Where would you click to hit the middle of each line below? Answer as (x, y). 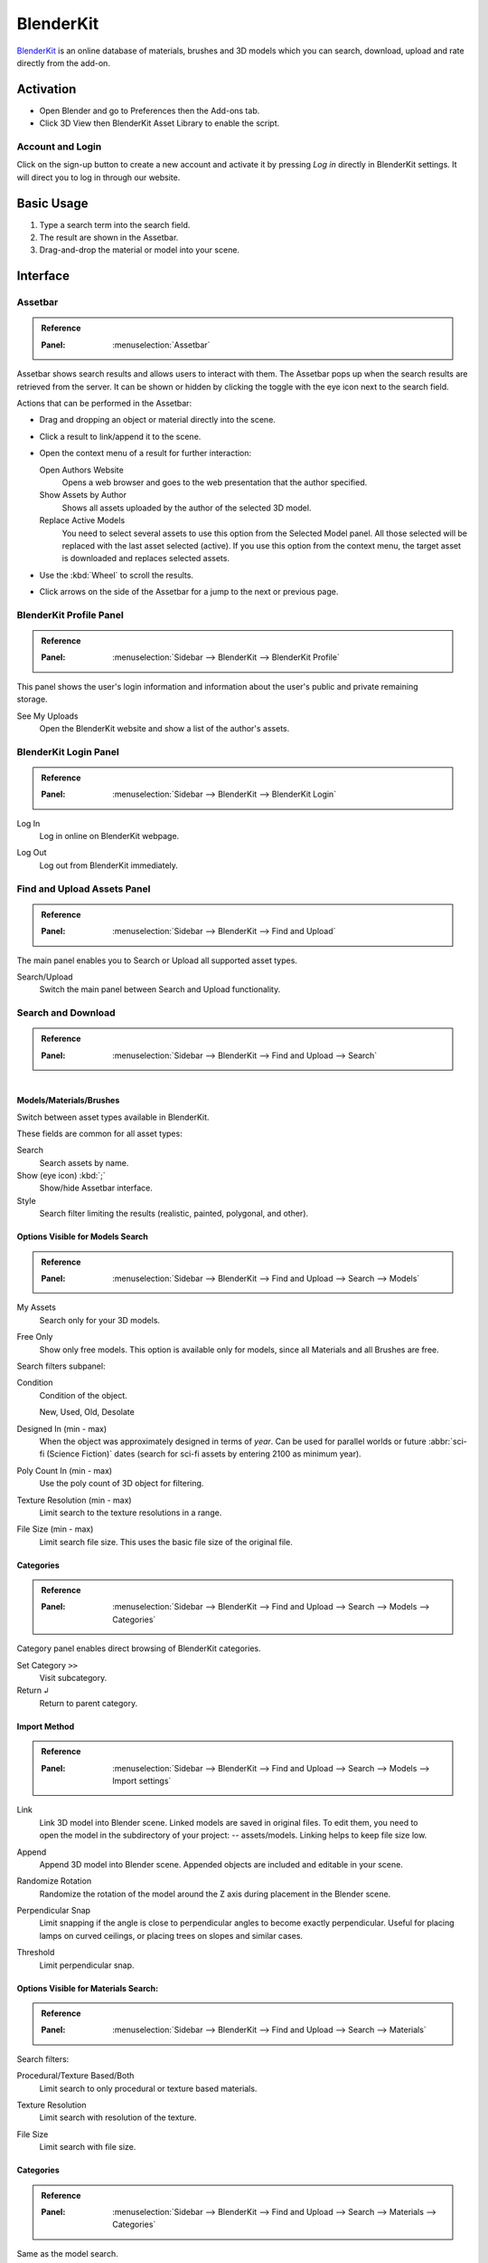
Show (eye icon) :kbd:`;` (61, 1176)
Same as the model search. (67, 2253)
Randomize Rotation (54, 1881)
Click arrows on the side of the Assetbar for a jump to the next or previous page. (189, 592)
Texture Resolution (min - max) (74, 1500)
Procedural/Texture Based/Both (75, 2076)
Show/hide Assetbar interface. (96, 1188)
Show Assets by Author (83, 495)
